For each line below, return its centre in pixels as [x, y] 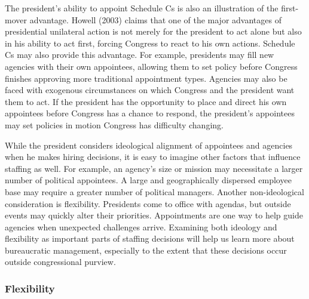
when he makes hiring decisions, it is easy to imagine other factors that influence [153, 157]
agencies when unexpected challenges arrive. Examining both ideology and [141, 226]
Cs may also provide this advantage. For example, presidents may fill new [140, 55]
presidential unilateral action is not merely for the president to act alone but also [153, 31]
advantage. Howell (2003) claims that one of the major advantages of [155, 19]
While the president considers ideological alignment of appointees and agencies [149, 145]
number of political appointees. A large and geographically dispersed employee [148, 180]
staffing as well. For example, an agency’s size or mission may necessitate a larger [154, 168]
